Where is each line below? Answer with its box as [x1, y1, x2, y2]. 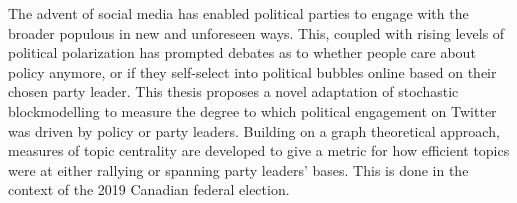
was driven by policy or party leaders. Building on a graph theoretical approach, [8, 120, 500, 141]
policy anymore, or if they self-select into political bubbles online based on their [8, 61, 497, 82]
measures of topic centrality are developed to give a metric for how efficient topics [8, 140, 510, 161]
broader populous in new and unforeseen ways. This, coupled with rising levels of [8, 22, 505, 43]
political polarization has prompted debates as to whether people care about [8, 42, 476, 63]
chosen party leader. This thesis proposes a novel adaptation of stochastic [8, 81, 459, 102]
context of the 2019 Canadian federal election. [8, 179, 290, 200]
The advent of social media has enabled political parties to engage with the [8, 3, 469, 23]
